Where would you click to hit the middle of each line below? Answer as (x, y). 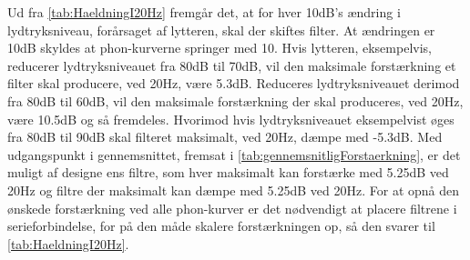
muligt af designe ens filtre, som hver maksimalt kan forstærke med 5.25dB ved (228, 172)
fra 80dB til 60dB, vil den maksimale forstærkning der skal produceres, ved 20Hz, (235, 100)
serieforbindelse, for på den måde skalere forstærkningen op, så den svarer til (221, 226)
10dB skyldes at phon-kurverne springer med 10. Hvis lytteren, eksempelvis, (220, 48)
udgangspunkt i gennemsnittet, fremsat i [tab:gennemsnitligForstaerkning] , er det (234, 154)
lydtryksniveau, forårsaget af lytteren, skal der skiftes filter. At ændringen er (221, 30)
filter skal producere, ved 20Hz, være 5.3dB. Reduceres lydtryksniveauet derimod (234, 83)
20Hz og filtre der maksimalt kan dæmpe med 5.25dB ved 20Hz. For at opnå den (234, 190)
